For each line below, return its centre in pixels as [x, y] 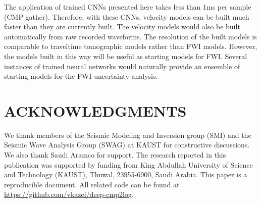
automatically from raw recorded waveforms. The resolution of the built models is [130, 36]
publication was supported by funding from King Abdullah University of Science [128, 164]
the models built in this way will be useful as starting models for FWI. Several [126, 56]
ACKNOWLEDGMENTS [95, 110]
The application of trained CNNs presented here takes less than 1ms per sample [128, 7]
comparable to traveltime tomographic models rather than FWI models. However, [131, 46]
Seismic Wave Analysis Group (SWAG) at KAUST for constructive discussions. [127, 145]
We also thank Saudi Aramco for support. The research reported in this [115, 155]
